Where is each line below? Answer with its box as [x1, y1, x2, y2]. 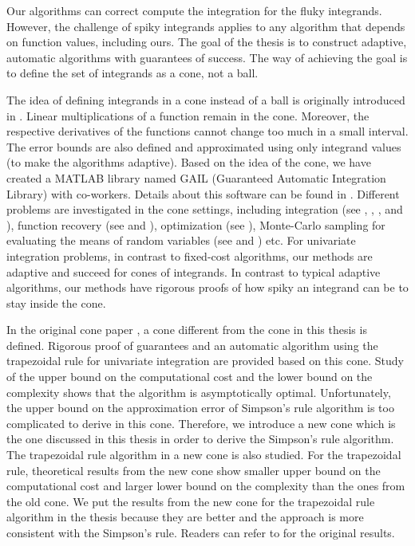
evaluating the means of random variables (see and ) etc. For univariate [6, 232, 356, 249]
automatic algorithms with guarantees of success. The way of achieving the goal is [6, 49, 408, 65]
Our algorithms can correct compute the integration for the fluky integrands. [6, 2, 382, 18]
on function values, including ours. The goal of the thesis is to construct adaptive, [6, 33, 407, 50]
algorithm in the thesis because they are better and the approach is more [6, 509, 364, 525]
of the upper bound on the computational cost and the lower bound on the [6, 368, 373, 385]
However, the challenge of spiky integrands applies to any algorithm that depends [6, 18, 405, 34]
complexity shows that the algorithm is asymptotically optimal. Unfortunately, [6, 383, 391, 400]
